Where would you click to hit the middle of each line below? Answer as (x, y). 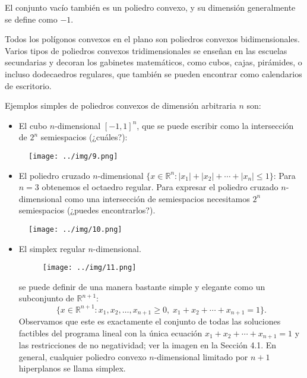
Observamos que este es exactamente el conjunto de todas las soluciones (150, 321)
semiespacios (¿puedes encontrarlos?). (87, 210)
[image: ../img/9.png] (73, 156)
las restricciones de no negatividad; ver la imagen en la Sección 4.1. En (148, 345)
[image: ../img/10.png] (75, 229)
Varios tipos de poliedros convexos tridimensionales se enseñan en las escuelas (146, 50)
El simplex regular (52, 248)
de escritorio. (28, 85)
